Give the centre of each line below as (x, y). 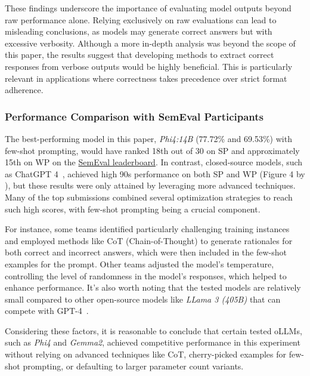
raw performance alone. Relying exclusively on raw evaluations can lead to (141, 19)
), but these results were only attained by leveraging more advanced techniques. (150, 185)
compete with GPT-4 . (47, 311)
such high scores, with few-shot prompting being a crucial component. (133, 209)
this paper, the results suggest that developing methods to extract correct (139, 55)
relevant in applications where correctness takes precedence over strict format (146, 78)
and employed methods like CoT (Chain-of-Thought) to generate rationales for (149, 240)
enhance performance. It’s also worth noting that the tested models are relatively (153, 287)
